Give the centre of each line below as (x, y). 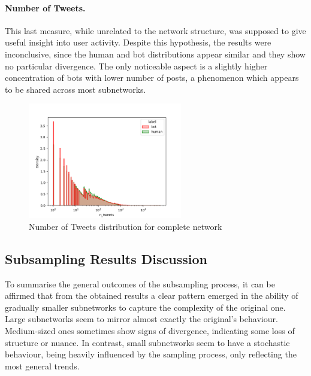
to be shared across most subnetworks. (76, 89)
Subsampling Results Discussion (106, 258)
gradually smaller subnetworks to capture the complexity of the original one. (145, 307)
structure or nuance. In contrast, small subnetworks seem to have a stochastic (147, 342)
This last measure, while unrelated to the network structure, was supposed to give (155, 30)
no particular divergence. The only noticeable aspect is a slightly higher (136, 66)
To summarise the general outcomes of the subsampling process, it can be (140, 283)
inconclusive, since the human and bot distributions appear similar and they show (155, 54)
